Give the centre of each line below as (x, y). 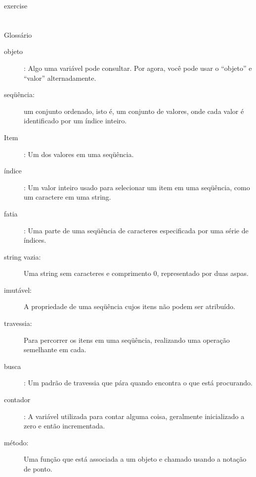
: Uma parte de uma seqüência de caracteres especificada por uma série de (136, 230)
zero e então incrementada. (64, 426)
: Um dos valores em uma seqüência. (79, 154)
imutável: (18, 290)
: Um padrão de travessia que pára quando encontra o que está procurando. (138, 383)
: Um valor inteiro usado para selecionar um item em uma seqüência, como (137, 187)
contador (17, 399)
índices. (35, 240)
